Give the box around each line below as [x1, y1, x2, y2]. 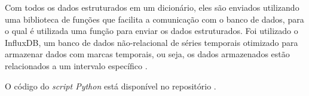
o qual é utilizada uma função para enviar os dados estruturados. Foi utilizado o [5, 24, 298, 37]
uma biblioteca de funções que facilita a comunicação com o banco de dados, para [5, 13, 304, 25]
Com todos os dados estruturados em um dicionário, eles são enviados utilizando [5, 1, 299, 13]
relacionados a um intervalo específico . [5, 59, 148, 72]
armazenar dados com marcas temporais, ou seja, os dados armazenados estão [5, 48, 290, 60]
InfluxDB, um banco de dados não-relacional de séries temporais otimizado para [5, 36, 298, 48]
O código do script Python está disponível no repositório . [5, 79, 216, 92]
